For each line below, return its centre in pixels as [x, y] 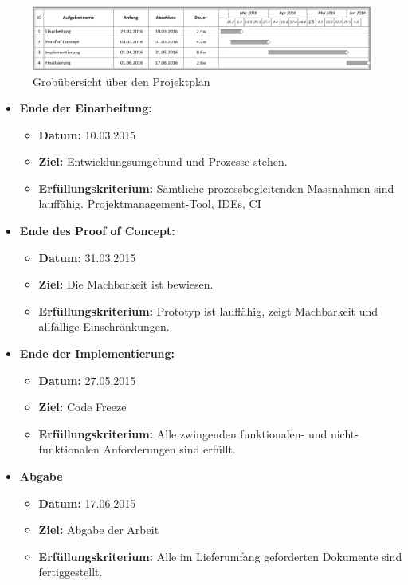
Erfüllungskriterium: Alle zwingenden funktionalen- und [183, 433]
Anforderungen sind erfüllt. [169, 449]
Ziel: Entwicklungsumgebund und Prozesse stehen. [163, 161]
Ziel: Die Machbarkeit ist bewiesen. [126, 284]
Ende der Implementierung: [97, 353]
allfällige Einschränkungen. [104, 326]
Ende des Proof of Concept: [97, 231]
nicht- [344, 433]
